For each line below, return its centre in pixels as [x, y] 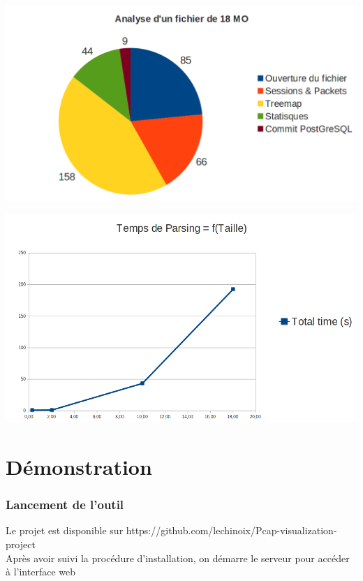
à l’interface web [40, 572]
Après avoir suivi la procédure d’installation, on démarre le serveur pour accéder [178, 558]
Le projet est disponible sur [65, 530]
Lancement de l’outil [65, 505]
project [21, 544]
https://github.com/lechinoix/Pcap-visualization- [231, 530]
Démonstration [79, 467]
